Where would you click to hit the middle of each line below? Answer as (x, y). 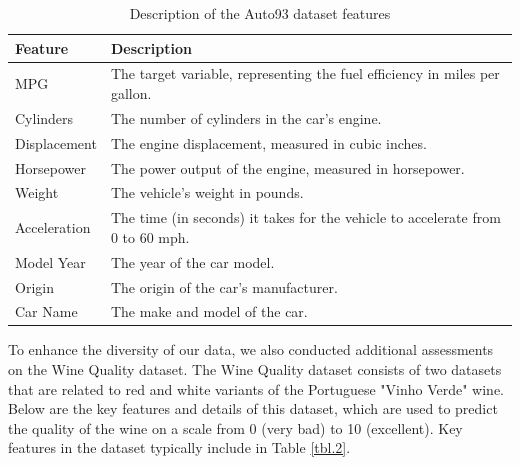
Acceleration (53, 227)
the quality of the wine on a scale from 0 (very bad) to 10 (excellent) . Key (235, 427)
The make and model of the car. (209, 311)
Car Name (46, 311)
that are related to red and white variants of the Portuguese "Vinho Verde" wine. (256, 388)
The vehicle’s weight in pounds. (207, 192)
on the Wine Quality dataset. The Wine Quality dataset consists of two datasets (255, 369)
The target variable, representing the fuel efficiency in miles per (305, 73)
